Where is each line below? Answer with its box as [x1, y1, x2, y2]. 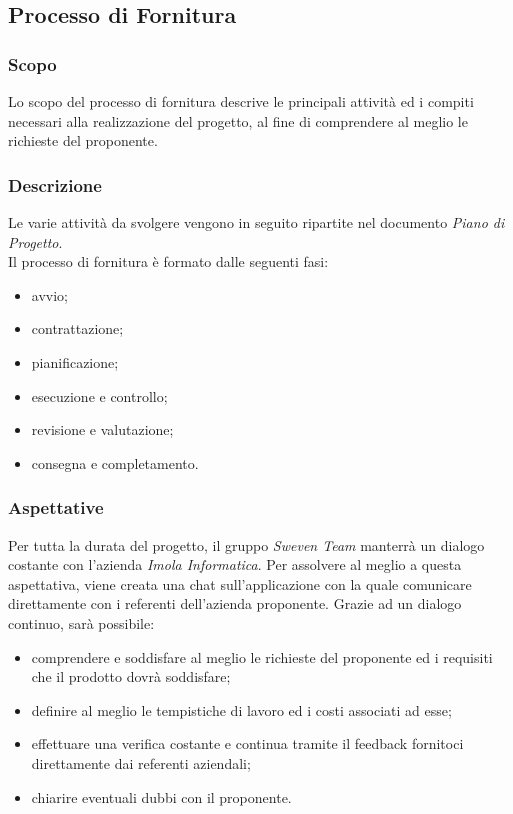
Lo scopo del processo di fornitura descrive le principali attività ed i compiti [8, 91, 474, 111]
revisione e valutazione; [31, 419, 174, 440]
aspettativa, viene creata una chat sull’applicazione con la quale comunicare [8, 573, 472, 594]
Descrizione [8, 172, 102, 197]
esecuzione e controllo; [31, 385, 168, 406]
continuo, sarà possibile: [8, 612, 155, 633]
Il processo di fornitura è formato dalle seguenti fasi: [8, 251, 329, 272]
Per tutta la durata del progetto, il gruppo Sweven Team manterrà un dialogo [8, 534, 485, 555]
